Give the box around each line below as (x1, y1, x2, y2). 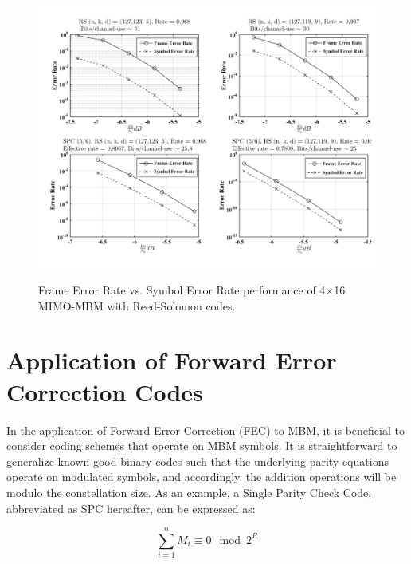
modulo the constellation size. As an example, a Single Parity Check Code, (6, 483, 372, 500)
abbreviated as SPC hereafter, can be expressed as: (6, 499, 256, 516)
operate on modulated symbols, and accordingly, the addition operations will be (6, 468, 397, 485)
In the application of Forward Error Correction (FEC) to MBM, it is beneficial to (6, 421, 405, 438)
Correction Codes (6, 375, 203, 408)
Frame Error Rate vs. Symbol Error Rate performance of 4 (38, 282, 326, 298)
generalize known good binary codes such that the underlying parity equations (6, 452, 389, 469)
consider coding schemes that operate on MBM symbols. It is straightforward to (6, 437, 397, 454)
